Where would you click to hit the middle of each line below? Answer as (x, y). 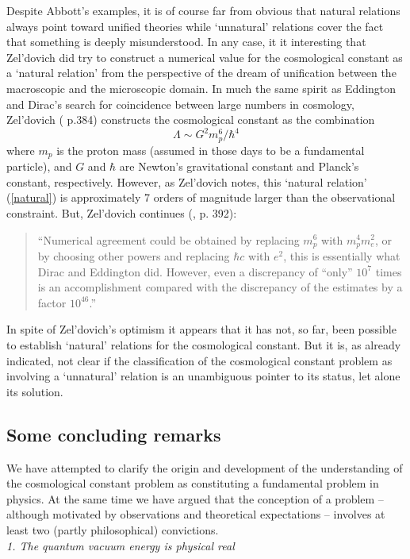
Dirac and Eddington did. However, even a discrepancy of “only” (195, 271)
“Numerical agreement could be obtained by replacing (169, 239)
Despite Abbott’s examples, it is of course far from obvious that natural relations (203, 10)
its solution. (35, 391)
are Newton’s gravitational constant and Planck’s (239, 166)
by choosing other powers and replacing (134, 255)
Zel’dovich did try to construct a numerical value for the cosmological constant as (205, 57)
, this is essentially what (342, 255)
